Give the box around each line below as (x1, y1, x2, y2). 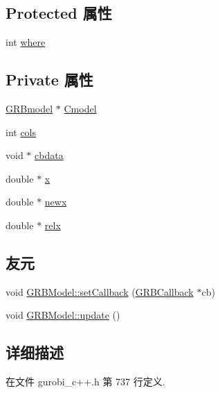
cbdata (35, 148, 64, 162)
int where (6, 35, 46, 49)
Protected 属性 (6, 2, 112, 24)
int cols (6, 124, 37, 139)
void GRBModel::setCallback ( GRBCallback (6, 284, 194, 299)
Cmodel (64, 101, 97, 115)
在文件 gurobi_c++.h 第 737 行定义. (6, 374, 165, 389)
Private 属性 (6, 69, 93, 90)
